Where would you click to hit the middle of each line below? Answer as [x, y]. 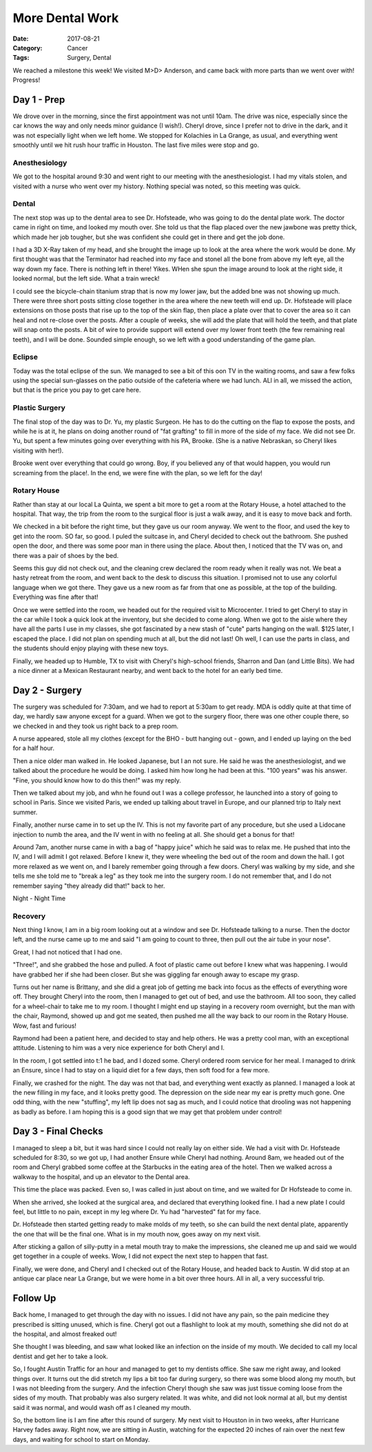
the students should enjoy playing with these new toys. [91, 648]
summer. [25, 812]
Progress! [27, 80]
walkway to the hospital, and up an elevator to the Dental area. [101, 1176]
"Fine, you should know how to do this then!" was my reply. [97, 780]
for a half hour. [34, 748]
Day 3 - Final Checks [58, 1131]
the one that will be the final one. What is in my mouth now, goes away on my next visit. [137, 1234]
